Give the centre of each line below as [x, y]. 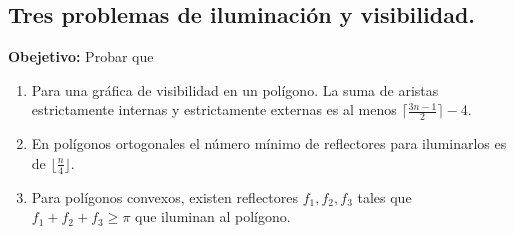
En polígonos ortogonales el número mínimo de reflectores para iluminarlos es [269, 143]
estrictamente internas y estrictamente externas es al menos [214, 109]
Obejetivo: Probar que [81, 56]
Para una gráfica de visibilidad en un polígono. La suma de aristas [235, 89]
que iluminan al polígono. [213, 216]
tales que [384, 196]
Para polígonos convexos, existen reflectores [165, 196]
